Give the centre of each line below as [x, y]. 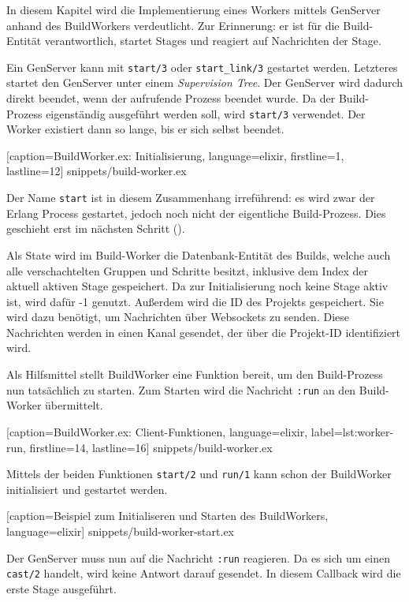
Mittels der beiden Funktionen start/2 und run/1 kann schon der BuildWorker [199, 474]
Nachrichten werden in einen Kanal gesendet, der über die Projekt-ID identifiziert [204, 332]
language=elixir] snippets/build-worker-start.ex [120, 531]
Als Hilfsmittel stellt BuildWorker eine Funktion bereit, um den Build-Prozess [195, 374]
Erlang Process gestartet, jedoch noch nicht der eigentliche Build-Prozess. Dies [196, 213]
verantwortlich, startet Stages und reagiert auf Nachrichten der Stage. [213, 41]
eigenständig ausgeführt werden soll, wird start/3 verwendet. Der [206, 113]
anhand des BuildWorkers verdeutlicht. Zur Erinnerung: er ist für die [173, 25]
